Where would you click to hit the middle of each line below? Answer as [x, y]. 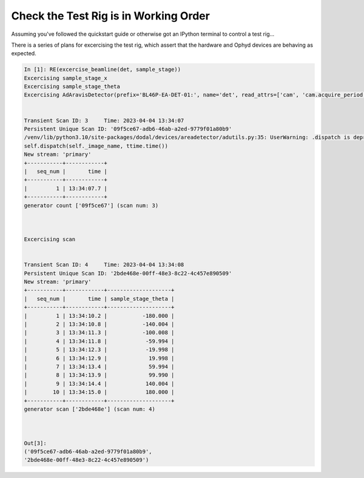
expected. [24, 53]
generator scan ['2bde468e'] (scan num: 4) [90, 409]
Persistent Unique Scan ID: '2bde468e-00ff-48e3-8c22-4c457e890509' [128, 273]
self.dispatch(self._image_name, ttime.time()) [96, 146]
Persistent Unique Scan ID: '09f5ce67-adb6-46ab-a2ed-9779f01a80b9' [128, 129]
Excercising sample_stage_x [66, 78]
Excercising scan [50, 239]
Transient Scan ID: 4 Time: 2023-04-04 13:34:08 [104, 265]
